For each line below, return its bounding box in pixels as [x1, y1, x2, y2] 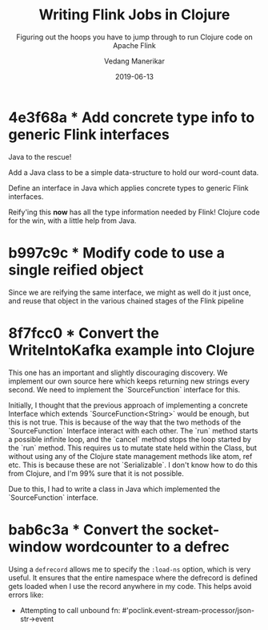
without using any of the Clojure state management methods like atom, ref [8, 451, 253, 461]
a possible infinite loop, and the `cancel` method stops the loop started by [8, 434, 252, 444]
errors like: [8, 590, 44, 600]
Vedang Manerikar [103, 56, 166, 66]
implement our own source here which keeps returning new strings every [8, 376, 250, 386]
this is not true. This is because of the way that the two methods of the [8, 417, 242, 427]
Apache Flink [113, 40, 156, 50]
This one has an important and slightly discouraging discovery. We [8, 368, 228, 377]
